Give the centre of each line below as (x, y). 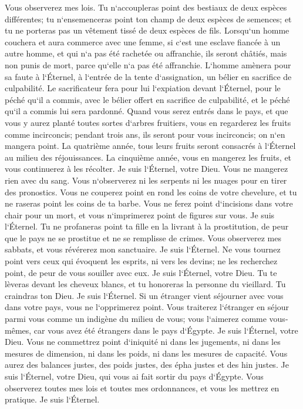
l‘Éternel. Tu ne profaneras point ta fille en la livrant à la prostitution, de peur (147, 226)
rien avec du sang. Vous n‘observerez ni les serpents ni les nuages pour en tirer (146, 180)
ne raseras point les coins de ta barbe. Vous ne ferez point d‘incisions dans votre (149, 203)
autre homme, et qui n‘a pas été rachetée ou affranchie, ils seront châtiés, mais (146, 53)
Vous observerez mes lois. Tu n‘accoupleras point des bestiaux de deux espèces (146, 7)
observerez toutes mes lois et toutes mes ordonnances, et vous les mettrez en (142, 388)
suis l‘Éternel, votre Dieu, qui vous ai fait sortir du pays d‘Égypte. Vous (134, 376)
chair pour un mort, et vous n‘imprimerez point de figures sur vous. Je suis (140, 215)
